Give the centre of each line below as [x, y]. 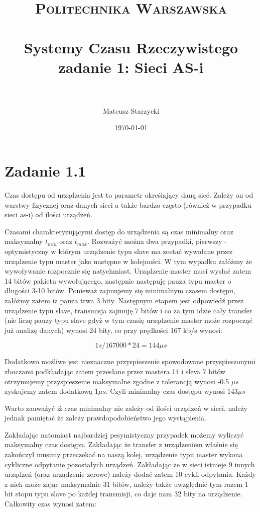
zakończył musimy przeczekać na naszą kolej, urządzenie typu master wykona [124, 454]
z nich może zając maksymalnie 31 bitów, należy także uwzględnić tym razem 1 [126, 484]
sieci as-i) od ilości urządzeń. [48, 215]
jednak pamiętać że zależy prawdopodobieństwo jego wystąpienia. [105, 418]
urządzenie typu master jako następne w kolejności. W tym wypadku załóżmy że [128, 261]
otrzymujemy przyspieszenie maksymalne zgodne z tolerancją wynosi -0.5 [117, 381]
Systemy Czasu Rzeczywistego [131, 47]
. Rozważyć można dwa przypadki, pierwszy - [157, 241]
